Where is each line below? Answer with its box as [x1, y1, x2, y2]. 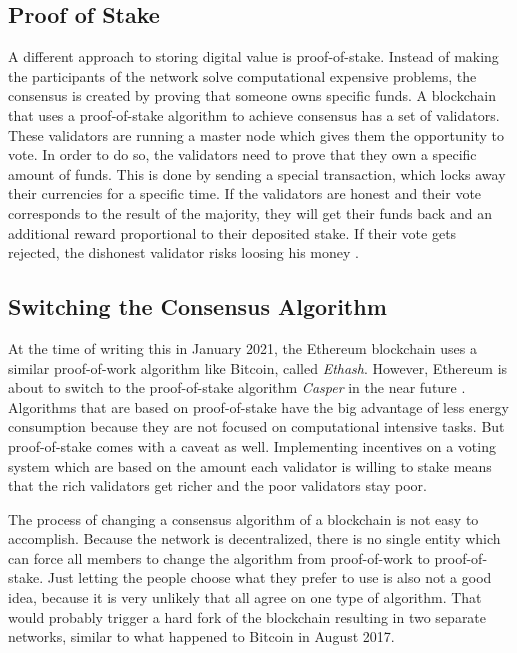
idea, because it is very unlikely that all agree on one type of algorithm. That [8, 587, 482, 608]
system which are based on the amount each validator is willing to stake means [8, 455, 492, 476]
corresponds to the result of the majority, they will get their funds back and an [8, 202, 492, 223]
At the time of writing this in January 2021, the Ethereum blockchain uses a [8, 337, 477, 358]
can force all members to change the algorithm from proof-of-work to [8, 547, 430, 568]
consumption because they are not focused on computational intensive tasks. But [8, 416, 505, 437]
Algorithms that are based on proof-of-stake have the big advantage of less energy [8, 396, 510, 417]
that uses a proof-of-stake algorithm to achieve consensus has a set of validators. [8, 104, 500, 125]
